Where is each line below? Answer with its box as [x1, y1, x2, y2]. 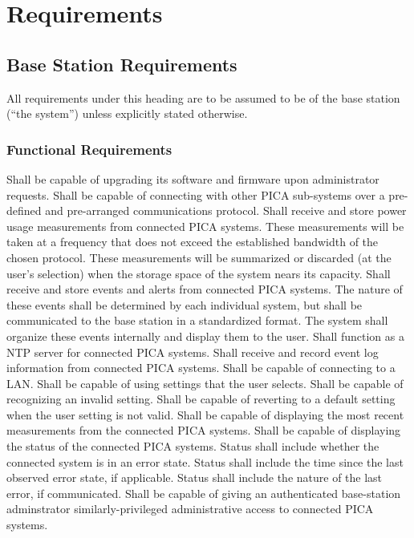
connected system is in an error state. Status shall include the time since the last [6, 453, 404, 470]
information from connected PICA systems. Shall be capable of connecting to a [6, 359, 396, 376]
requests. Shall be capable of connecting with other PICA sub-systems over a [6, 186, 385, 203]
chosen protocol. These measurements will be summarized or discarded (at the [6, 249, 392, 265]
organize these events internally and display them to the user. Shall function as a [6, 327, 404, 344]
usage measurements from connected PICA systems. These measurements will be [6, 217, 404, 234]
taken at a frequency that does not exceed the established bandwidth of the [6, 233, 379, 250]
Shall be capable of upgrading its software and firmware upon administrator [6, 170, 379, 187]
